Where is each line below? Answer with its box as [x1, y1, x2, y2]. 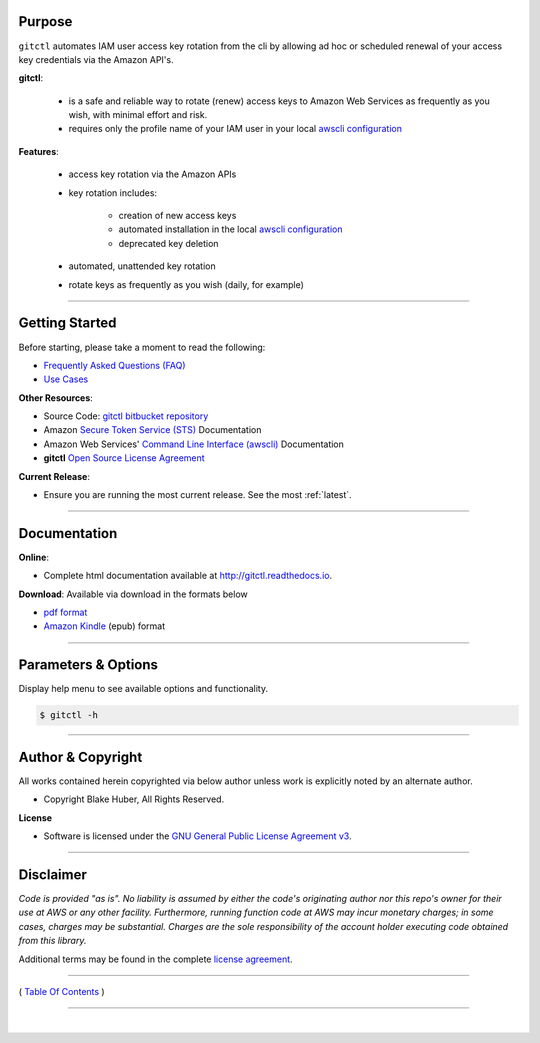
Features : [18, 145, 59, 157]
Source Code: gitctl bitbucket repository [43, 410, 209, 422]
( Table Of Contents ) [18, 985, 105, 997]
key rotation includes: [68, 186, 158, 199]
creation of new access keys [118, 210, 237, 222]
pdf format [43, 606, 88, 619]
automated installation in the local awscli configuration [118, 223, 343, 235]
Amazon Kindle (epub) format [43, 620, 166, 632]
